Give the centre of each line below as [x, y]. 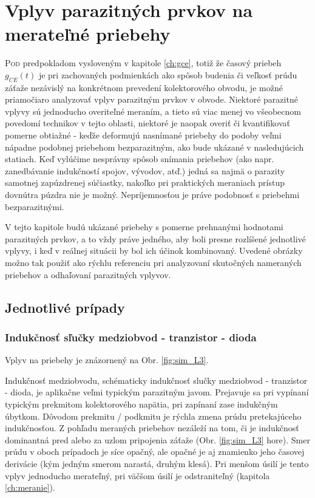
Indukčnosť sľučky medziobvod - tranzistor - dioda [131, 337]
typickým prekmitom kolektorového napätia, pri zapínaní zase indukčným [141, 404]
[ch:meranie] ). [30, 487]
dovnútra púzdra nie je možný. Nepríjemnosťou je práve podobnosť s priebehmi [152, 195]
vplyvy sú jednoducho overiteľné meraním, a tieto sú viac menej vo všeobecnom [153, 111]
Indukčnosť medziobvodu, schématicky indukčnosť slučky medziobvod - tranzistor [156, 380]
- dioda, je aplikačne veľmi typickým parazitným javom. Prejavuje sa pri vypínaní [157, 392]
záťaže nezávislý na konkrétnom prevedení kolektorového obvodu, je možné [144, 87]
